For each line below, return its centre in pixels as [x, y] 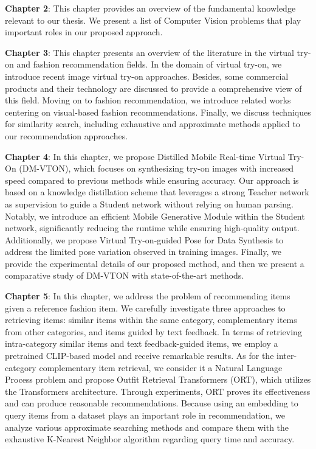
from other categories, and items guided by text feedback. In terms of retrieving [153, 331]
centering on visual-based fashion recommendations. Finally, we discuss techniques [158, 112]
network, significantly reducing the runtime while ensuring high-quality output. [152, 228]
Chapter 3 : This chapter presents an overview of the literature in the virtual [149, 52]
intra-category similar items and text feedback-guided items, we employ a [142, 343]
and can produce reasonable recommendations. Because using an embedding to [152, 403]
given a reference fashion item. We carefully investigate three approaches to [145, 308]
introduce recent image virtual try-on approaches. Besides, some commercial [147, 76]
